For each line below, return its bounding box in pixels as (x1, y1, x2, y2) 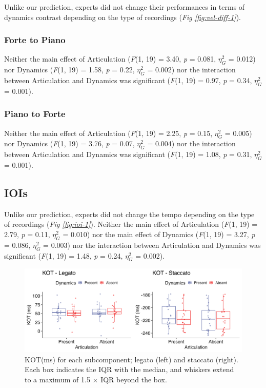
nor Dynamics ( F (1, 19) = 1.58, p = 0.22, (4, 64, 135, 75)
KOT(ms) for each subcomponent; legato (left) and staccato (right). (25, 354, 238, 364)
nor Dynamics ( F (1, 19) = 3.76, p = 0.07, (4, 138, 135, 149)
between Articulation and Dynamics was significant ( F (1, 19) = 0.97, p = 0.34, (4, 75, 252, 85)
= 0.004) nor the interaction (147, 138, 236, 149)
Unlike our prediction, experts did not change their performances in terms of (4, 2, 245, 12)
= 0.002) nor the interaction (147, 64, 236, 75)
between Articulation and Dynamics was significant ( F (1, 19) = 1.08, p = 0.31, (4, 149, 252, 160)
